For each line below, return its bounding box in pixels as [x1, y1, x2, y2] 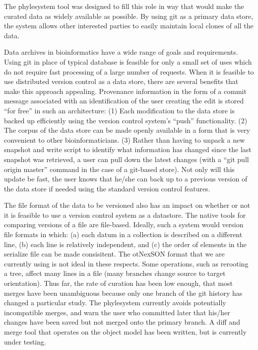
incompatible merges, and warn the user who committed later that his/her [4, 307, 230, 317]
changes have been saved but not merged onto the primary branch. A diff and [4, 317, 240, 327]
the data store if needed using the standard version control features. [4, 183, 210, 193]
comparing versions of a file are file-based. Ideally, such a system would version [4, 219, 244, 230]
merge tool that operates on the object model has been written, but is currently [4, 327, 247, 337]
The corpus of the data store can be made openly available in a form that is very [4, 125, 250, 135]
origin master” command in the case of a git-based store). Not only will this [4, 164, 235, 174]
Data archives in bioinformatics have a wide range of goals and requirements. [4, 47, 238, 57]
